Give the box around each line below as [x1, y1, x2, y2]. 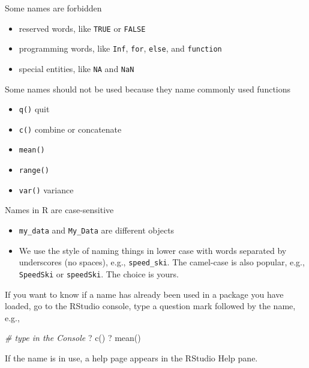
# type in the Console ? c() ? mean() [5, 331, 141, 344]
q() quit [19, 103, 50, 115]
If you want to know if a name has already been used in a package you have [5, 288, 284, 300]
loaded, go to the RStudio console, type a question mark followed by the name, [5, 300, 296, 312]
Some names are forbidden [5, 2, 102, 14]
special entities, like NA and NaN [19, 62, 134, 74]
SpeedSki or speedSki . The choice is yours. [19, 267, 179, 280]
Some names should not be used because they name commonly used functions [5, 82, 291, 95]
